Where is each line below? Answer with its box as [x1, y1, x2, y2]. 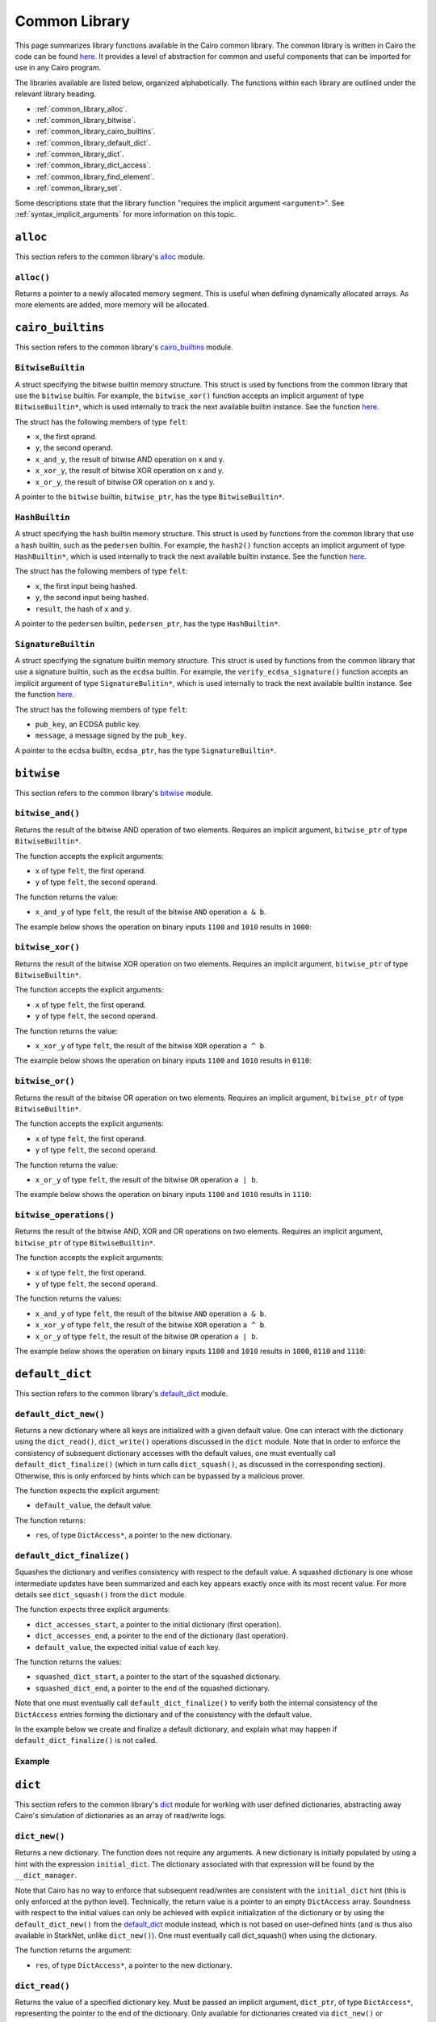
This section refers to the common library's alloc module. [15, 252, 205, 261]
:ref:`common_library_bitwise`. [35, 115, 136, 125]
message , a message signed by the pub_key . [35, 730, 187, 740]
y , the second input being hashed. [35, 593, 149, 603]
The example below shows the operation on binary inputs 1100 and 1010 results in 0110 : [15, 1055, 312, 1065]
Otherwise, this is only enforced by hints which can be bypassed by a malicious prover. [15, 1470, 305, 1480]
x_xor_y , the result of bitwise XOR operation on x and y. [35, 466, 224, 476]
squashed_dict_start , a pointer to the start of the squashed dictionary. [35, 1672, 282, 1681]
